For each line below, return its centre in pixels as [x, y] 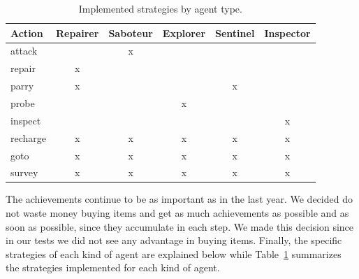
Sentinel [235, 33]
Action [27, 33]
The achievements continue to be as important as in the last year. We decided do [179, 199]
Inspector [287, 33]
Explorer [184, 33]
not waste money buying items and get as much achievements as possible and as [177, 213]
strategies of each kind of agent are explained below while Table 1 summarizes [174, 253]
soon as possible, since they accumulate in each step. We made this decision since [180, 226]
